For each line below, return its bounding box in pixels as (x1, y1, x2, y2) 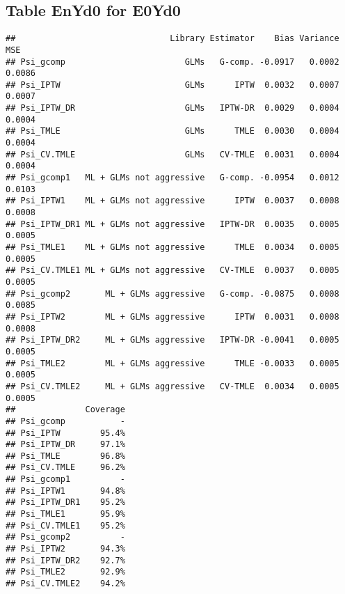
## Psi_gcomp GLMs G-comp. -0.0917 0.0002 (6, 56, 339, 67)
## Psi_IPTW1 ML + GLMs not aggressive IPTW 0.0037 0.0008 (6, 196, 339, 206)
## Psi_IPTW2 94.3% (6, 544, 125, 554)
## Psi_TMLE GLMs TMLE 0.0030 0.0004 (6, 126, 339, 136)
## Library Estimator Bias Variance (6, 33, 339, 44)
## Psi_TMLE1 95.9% (6, 509, 125, 519)
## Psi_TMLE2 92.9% (6, 567, 125, 577)
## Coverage (6, 405, 125, 415)
